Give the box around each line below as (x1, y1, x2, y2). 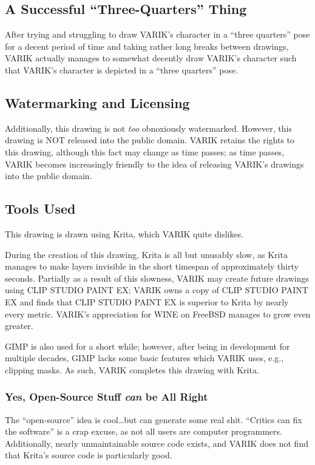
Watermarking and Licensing (5, 93, 190, 112)
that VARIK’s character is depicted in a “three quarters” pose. (5, 63, 239, 76)
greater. (5, 319, 33, 332)
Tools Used (5, 199, 76, 218)
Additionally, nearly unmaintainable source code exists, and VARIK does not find (5, 436, 308, 449)
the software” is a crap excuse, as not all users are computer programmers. (5, 425, 282, 438)
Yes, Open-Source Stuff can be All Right (5, 389, 208, 404)
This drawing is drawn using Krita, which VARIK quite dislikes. (5, 227, 244, 240)
